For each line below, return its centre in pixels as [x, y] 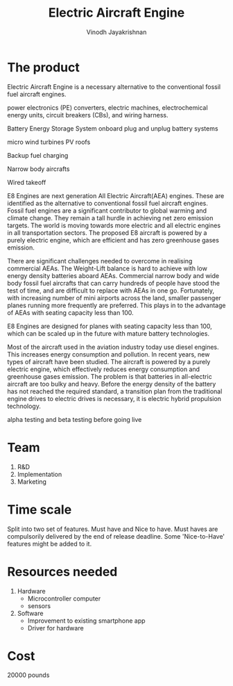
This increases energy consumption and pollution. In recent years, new [109, 354]
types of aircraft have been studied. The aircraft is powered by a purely [109, 361]
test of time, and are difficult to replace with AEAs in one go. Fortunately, [111, 291]
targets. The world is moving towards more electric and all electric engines [114, 225]
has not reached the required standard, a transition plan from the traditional [115, 391]
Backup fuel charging [38, 155]
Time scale [40, 509]
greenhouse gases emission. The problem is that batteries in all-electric [110, 376]
